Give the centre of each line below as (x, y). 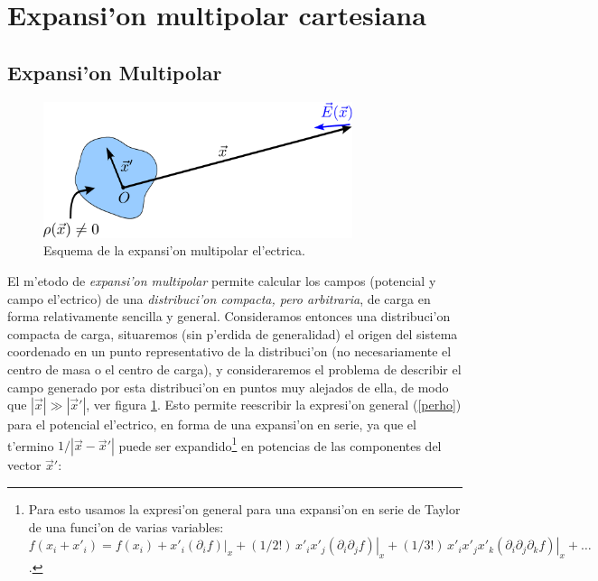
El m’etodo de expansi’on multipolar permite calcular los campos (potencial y (222, 280)
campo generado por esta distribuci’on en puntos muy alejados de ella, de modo (228, 387)
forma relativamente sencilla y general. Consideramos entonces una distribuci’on (229, 316)
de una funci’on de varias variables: (126, 526)
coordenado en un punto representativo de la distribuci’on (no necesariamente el (229, 351)
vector (24, 465)
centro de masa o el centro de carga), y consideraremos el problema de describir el (234, 369)
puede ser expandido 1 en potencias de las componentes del (280, 444)
